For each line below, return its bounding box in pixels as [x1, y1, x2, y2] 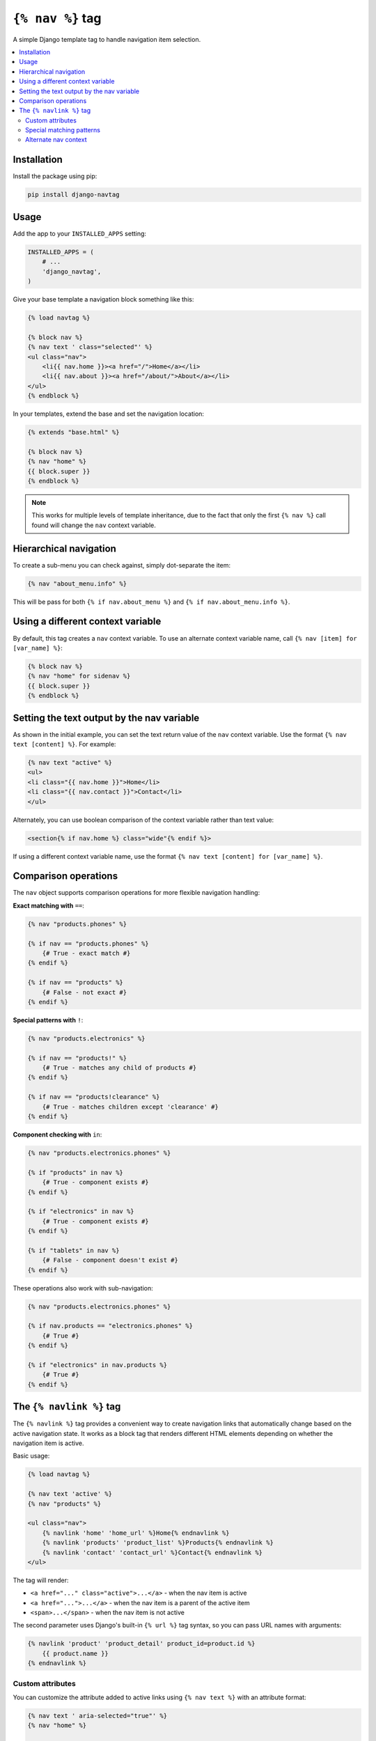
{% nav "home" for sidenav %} [27, 672, 131, 680]
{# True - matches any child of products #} [42, 1064, 197, 1072]
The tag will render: [13, 1576, 69, 1584]
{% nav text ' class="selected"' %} [27, 343, 153, 351]
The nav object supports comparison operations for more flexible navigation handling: [13, 889, 260, 897]
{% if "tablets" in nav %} [27, 1247, 120, 1254]
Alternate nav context [25, 136, 87, 144]
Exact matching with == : [13, 901, 85, 909]
